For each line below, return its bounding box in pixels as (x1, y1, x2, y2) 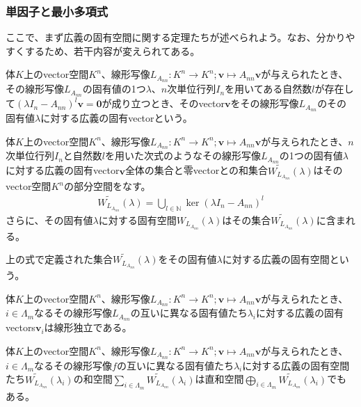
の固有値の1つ (82, 81, 146, 96)
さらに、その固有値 (6, 212, 93, 227)
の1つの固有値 (279, 148, 343, 163)
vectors (6, 320, 35, 335)
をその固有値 (158, 252, 217, 266)
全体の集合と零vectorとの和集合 (125, 163, 268, 177)
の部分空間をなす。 (63, 179, 151, 193)
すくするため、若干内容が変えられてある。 (6, 43, 200, 58)
